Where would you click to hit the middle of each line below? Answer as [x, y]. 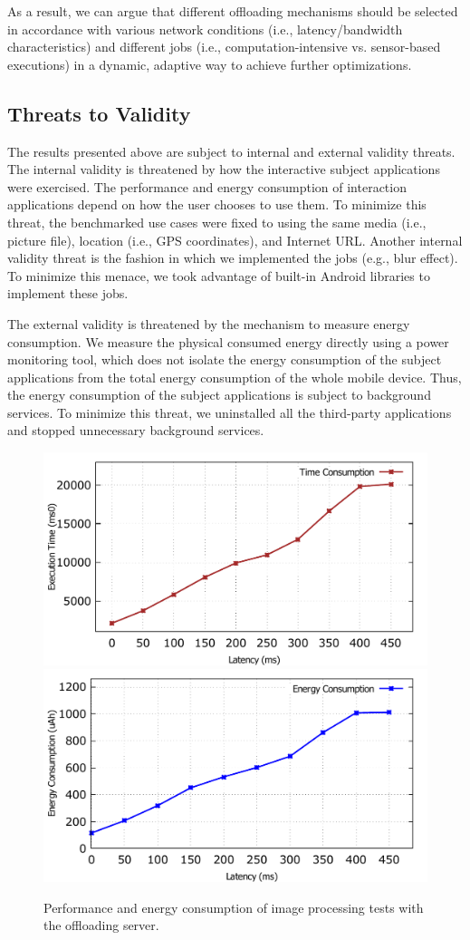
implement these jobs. [68, 293]
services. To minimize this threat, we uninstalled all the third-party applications [230, 412]
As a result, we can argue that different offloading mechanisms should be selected [233, 11]
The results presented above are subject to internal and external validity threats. [231, 151]
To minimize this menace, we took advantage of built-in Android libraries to [219, 275]
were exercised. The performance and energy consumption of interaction [207, 186]
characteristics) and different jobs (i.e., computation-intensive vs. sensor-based [224, 47]
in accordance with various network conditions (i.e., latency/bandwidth [205, 29]
